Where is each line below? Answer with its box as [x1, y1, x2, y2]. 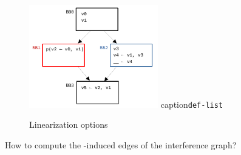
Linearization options [29, 118, 108, 131]
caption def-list [160, 97, 223, 110]
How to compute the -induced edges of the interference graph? [5, 138, 237, 151]
